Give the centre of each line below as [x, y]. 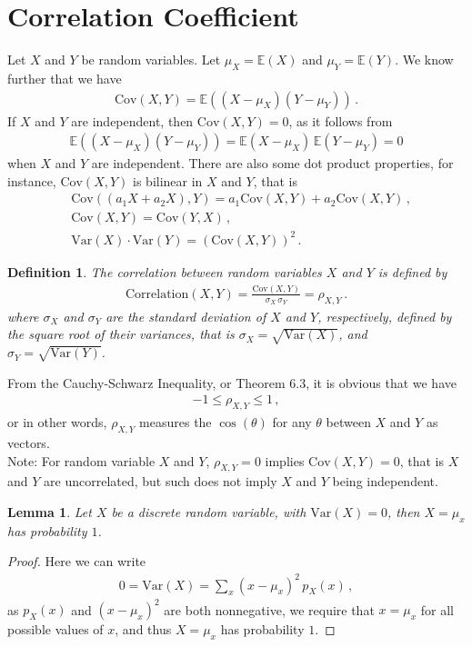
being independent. [385, 481]
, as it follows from [341, 120]
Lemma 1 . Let [50, 512]
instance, [32, 180]
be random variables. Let [151, 60]
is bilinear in [168, 180]
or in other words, [57, 422]
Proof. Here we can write [77, 561]
